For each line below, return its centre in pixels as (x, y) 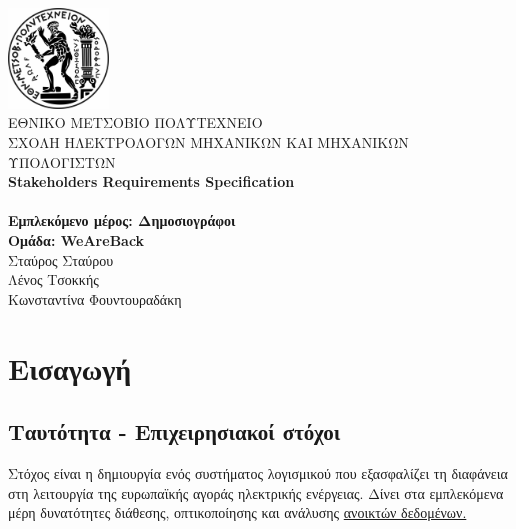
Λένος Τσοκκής (53, 279)
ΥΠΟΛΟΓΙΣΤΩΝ (62, 161)
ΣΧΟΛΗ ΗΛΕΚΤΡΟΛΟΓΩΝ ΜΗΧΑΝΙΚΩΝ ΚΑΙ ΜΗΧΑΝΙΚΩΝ (208, 141)
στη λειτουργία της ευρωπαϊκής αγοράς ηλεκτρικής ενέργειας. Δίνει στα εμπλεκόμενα (256, 492)
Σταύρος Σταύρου (61, 259)
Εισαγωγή (70, 367)
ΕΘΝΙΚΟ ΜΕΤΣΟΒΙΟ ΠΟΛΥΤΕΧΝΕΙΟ (135, 122)
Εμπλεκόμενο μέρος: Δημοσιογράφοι (122, 220)
